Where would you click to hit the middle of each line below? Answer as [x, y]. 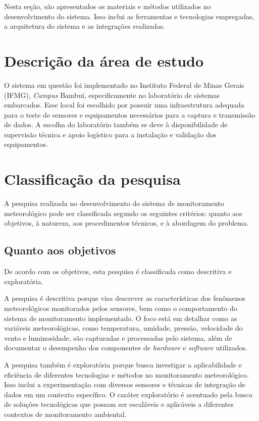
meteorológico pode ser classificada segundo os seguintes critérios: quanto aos [123, 213]
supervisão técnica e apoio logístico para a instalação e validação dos [110, 134]
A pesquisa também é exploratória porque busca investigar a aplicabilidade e [123, 364]
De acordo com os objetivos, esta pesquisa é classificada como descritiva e [118, 271]
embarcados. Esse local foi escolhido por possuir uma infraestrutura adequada [124, 105]
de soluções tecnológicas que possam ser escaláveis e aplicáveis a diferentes [119, 404]
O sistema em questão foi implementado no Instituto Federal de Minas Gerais [124, 85]
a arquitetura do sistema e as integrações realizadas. [85, 26]
